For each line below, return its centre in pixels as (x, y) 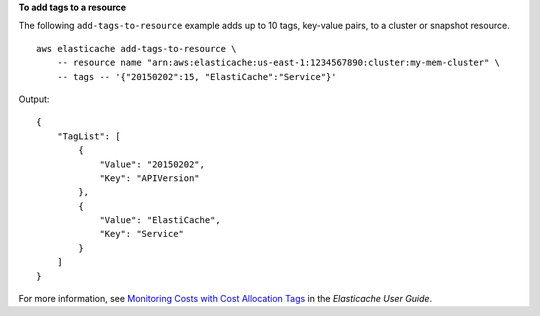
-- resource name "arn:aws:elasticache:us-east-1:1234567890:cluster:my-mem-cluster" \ (278, 63)
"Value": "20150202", (152, 164)
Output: (34, 99)
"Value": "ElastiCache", (160, 220)
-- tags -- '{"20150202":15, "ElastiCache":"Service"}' (196, 76)
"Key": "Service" (142, 234)
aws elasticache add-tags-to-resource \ (136, 48)
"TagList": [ (88, 136)
